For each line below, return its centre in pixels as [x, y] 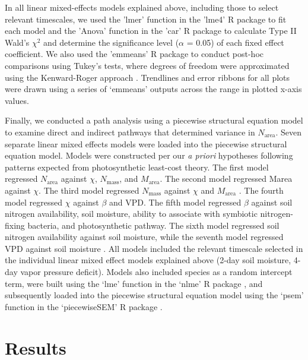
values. [17, 100]
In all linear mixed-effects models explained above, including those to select [142, 7]
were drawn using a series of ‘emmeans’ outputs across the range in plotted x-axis [153, 89]
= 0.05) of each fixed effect [235, 42]
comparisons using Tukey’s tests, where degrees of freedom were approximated [147, 65]
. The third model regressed [89, 190]
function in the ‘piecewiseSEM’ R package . [84, 306]
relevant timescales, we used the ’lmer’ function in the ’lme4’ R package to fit [146, 19]
